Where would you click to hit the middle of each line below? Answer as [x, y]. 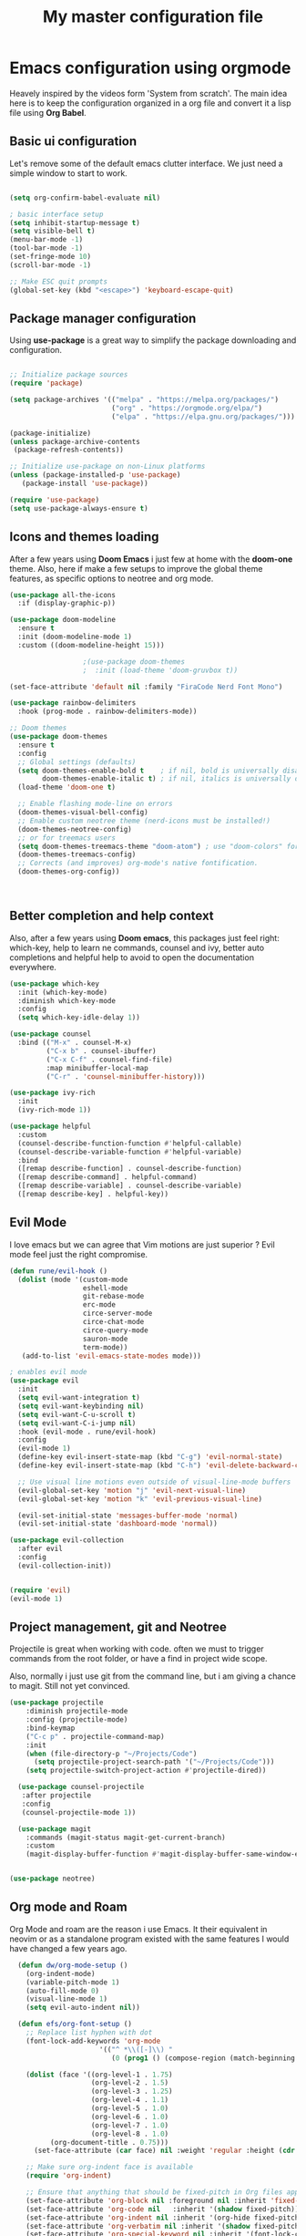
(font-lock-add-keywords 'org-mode [93, 2041]
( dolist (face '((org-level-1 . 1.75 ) [99, 2075]
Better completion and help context [112, 916]
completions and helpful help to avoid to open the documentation [132, 957]
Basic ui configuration [73, 142]
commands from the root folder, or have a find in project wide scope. [138, 1659]
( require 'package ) [46, 383]
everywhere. [33, 967]
